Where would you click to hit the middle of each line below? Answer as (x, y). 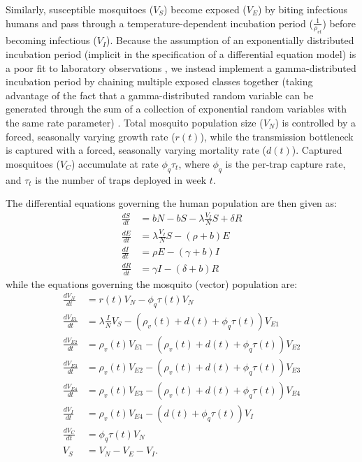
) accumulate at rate (115, 163)
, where (194, 163)
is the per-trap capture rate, (285, 163)
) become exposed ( (205, 9)
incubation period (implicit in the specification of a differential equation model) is (181, 53)
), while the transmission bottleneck (277, 136)
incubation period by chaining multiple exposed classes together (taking (159, 81)
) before (339, 23)
